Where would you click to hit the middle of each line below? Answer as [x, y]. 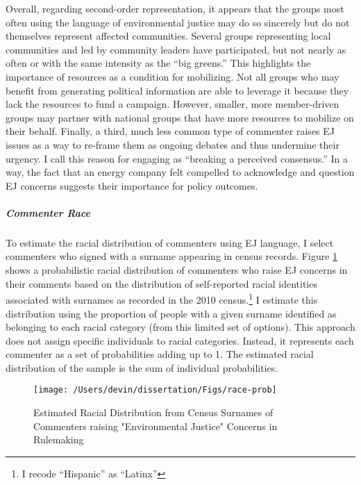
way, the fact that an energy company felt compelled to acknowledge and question [180, 172]
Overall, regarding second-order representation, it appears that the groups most [175, 8]
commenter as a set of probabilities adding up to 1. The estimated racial [160, 354]
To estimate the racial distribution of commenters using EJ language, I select [170, 242]
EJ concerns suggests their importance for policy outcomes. [132, 185]
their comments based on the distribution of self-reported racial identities [161, 283]
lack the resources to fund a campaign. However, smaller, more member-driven [173, 104]
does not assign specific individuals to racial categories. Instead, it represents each [180, 340]
